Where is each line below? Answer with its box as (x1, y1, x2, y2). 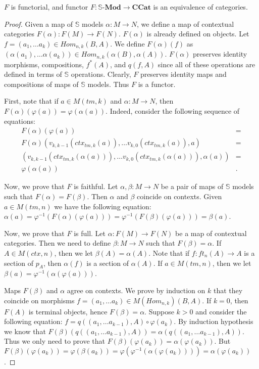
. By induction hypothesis (174, 316, 253, 327)
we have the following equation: (54, 201, 151, 211)
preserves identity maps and (140, 69, 227, 79)
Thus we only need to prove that (4, 336, 105, 346)
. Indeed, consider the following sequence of (106, 106, 240, 116)
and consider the (195, 306, 247, 316)
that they (213, 285, 243, 295)
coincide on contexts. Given (137, 191, 222, 201)
